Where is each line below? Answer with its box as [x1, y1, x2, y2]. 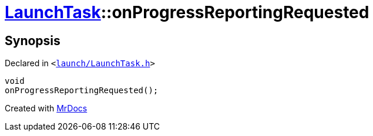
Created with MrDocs [5, 103, 88, 114]
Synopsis [5, 33, 61, 48]
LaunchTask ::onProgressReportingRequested [5, 2, 369, 22]
